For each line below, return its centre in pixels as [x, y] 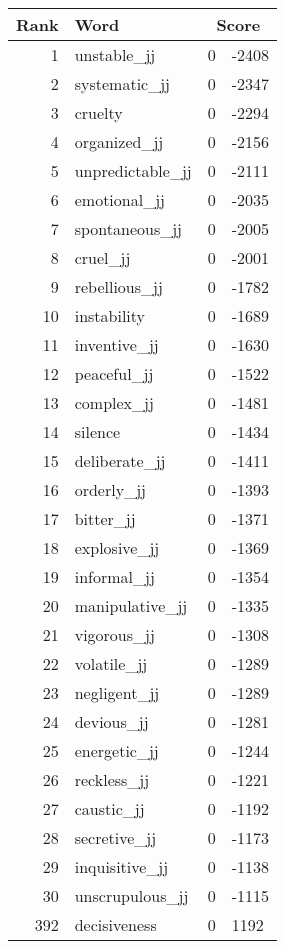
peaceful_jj [114, 373]
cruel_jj [102, 257]
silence [97, 431]
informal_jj [114, 576]
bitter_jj [105, 518]
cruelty [98, 112]
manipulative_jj [131, 605]
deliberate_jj [120, 460]
